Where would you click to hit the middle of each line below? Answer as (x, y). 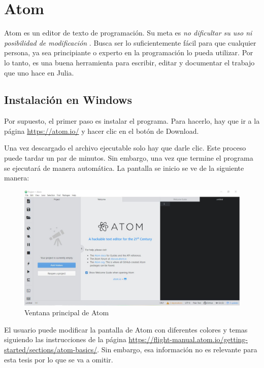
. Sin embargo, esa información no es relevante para (177, 349)
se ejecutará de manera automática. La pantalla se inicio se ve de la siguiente (124, 168)
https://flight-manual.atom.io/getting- (188, 339)
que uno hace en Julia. (39, 72)
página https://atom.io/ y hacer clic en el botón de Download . (102, 131)
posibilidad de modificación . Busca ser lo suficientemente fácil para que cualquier (130, 42)
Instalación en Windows (68, 100)
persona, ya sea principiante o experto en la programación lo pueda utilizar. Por (129, 52)
